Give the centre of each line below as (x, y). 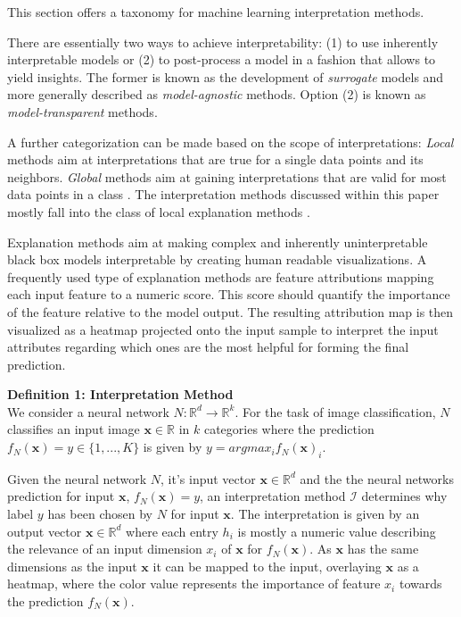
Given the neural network (77, 478)
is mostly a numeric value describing (337, 531)
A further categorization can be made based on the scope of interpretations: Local (230, 142)
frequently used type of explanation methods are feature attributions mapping (221, 276)
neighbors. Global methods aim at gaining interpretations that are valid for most (227, 176)
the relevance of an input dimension (105, 549)
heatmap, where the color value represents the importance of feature (194, 584)
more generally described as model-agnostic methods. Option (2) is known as (217, 94)
